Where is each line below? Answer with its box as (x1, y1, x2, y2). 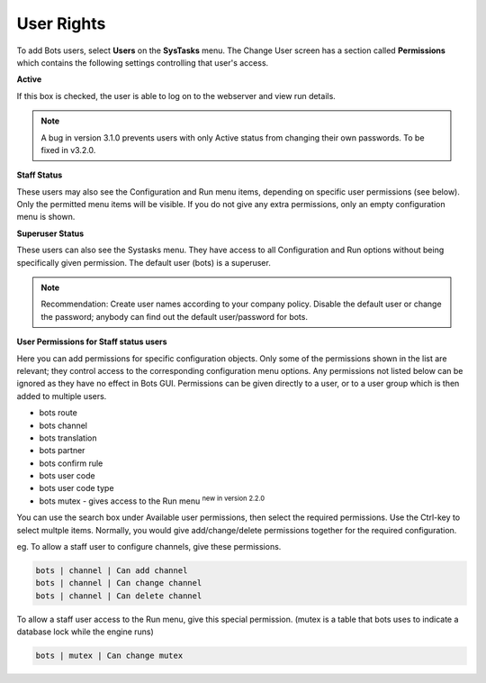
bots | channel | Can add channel (35, 566, 188, 576)
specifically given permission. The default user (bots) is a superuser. (16, 257, 272, 268)
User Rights (16, 14, 106, 33)
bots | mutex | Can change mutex (35, 651, 184, 661)
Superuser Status (16, 228, 85, 239)
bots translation (39, 433, 97, 443)
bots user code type (39, 483, 114, 494)
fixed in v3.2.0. (40, 144, 96, 155)
